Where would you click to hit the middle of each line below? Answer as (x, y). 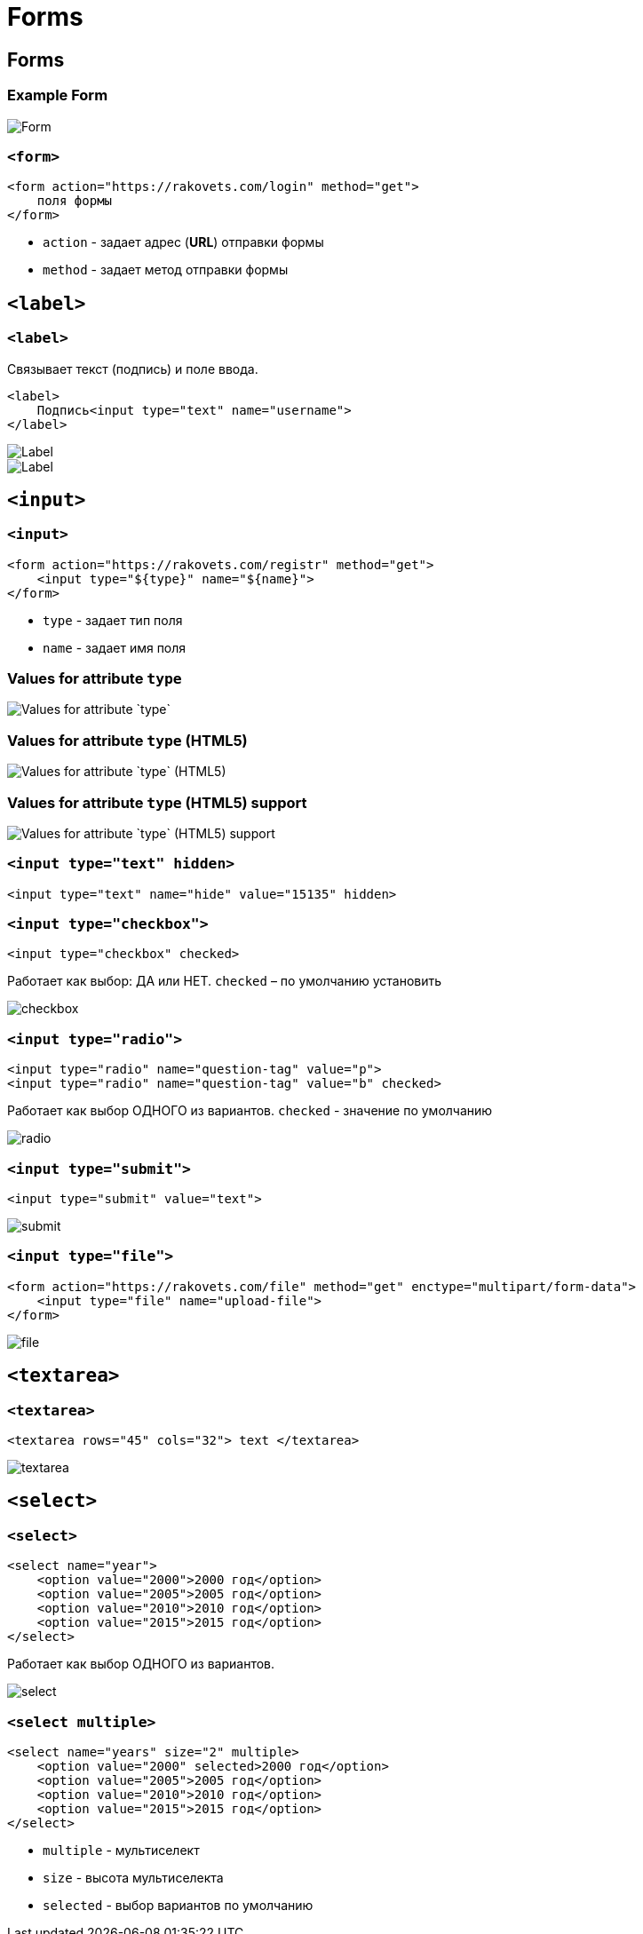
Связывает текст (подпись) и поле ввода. (133, 369)
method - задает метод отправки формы (166, 270)
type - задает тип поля (113, 620)
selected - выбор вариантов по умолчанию (178, 1905)
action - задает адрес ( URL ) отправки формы (183, 242)
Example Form (58, 95)
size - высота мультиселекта (133, 1877)
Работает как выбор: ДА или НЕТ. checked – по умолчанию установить (225, 981)
